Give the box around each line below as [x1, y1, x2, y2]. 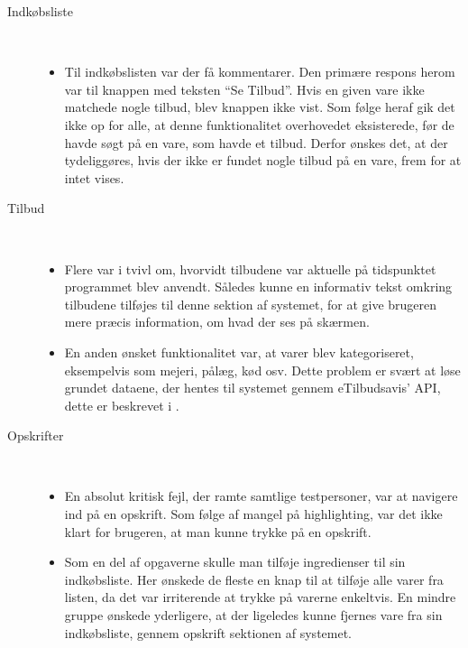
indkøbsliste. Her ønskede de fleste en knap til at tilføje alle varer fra [64, 569, 444, 588]
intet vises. [64, 168, 124, 187]
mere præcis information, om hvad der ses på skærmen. [64, 312, 370, 331]
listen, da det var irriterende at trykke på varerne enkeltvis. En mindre [64, 588, 456, 606]
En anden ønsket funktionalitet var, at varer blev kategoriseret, [64, 342, 414, 361]
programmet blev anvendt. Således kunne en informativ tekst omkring [64, 277, 453, 296]
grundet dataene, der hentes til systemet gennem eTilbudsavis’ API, [64, 378, 441, 397]
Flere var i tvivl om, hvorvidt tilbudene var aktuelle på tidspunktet [64, 259, 436, 278]
